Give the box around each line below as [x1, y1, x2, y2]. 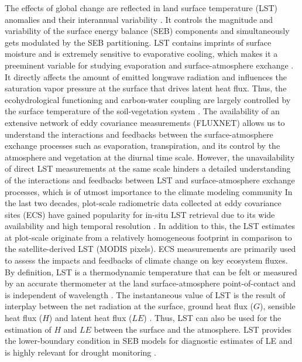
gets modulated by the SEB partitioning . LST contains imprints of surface [5, 36, 272, 48]
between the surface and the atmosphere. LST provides [94, 323, 291, 335]
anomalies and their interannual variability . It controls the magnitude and [5, 13, 273, 25]
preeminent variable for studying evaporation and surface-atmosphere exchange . [5, 59, 294, 71]
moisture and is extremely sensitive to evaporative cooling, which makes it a [5, 47, 278, 60]
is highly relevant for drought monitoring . [5, 346, 156, 358]
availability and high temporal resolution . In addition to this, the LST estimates [5, 220, 296, 232]
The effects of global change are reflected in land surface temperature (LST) [5, 2, 278, 13]
